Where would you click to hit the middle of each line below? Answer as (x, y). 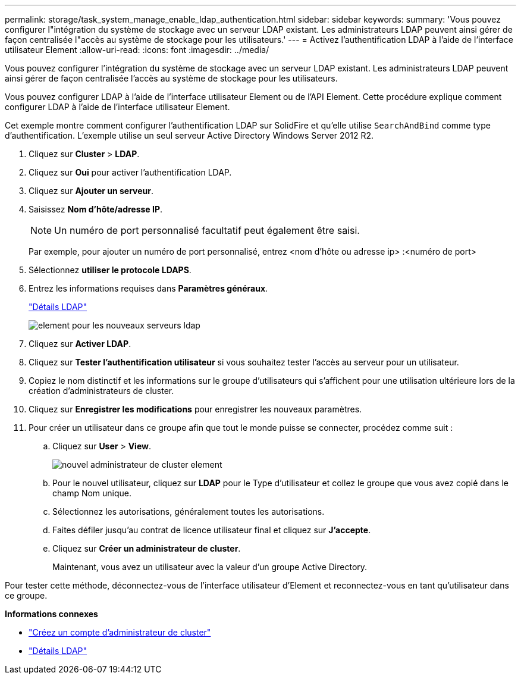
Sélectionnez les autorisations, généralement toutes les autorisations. (189, 511)
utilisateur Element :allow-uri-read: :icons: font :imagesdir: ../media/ (137, 50)
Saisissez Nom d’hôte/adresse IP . (96, 209)
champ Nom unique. (92, 493)
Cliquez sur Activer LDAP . (80, 344)
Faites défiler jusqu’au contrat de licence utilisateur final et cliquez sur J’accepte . (212, 530)
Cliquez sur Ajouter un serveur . (91, 191)
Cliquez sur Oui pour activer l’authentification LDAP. (130, 172)
